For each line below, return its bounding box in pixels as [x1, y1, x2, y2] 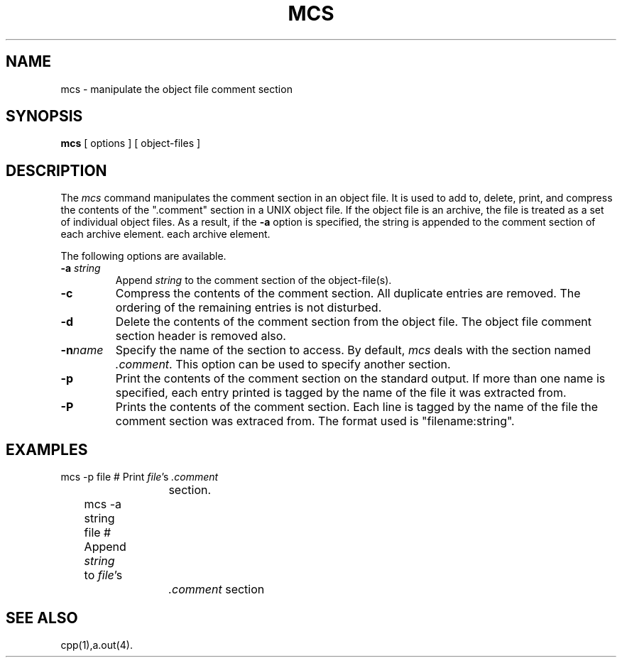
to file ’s [84, 568, 123, 583]
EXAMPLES [6, 440, 88, 459]
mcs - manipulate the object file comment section [60, 82, 293, 95]
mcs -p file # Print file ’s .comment [60, 471, 219, 483]
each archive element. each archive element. [60, 228, 271, 241]
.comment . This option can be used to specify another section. [115, 357, 451, 372]
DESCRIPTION [6, 161, 107, 180]
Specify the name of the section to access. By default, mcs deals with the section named [115, 343, 591, 358]
